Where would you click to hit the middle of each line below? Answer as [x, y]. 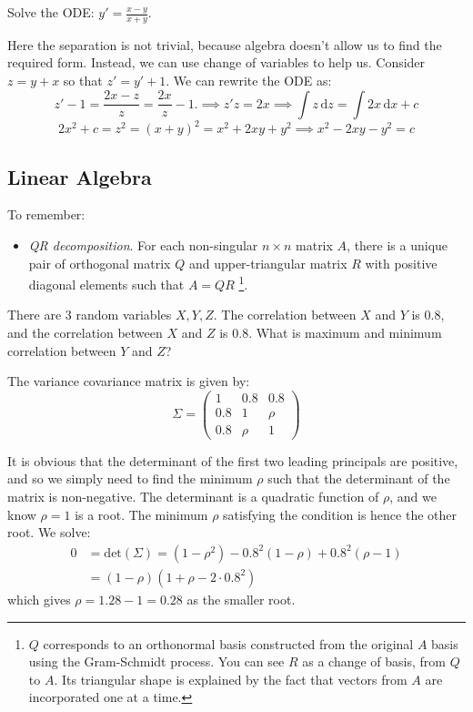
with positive [401, 263]
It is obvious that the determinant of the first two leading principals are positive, [233, 460]
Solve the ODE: [51, 12]
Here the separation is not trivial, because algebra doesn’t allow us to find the [225, 44]
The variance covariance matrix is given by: [129, 381]
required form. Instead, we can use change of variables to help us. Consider [216, 62]
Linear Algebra [80, 176]
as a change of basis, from [374, 661]
